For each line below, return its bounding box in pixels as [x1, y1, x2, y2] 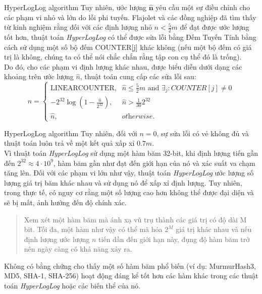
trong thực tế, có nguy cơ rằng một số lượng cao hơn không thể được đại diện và [4, 187, 254, 198]
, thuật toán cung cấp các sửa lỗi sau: [80, 71, 196, 82]
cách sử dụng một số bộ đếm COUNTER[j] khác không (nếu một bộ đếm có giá [4, 41, 252, 52]
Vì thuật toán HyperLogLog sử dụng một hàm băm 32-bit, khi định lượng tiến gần [4, 147, 258, 158]
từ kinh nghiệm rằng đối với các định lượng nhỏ [4, 22, 152, 32]
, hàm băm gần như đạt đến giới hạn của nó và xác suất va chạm [53, 157, 255, 168]
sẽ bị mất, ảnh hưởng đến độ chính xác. [4, 197, 127, 207]
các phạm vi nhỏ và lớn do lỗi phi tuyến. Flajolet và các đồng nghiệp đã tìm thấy [4, 12, 256, 22]
